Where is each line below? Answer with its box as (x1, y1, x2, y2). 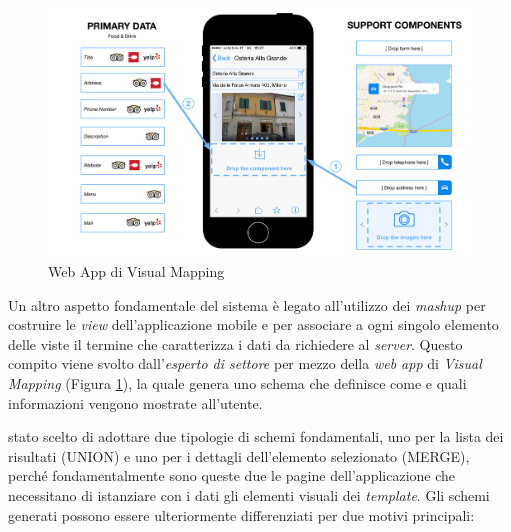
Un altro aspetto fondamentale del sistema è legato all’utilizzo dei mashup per (8, 294, 486, 315)
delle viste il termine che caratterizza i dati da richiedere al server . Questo (8, 333, 463, 354)
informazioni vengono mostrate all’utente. (8, 392, 263, 413)
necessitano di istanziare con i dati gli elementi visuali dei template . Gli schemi (8, 485, 490, 506)
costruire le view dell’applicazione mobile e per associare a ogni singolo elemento (8, 314, 499, 335)
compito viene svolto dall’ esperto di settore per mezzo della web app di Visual (8, 353, 482, 374)
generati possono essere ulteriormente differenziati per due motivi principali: (8, 504, 475, 525)
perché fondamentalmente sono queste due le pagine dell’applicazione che (8, 465, 456, 486)
